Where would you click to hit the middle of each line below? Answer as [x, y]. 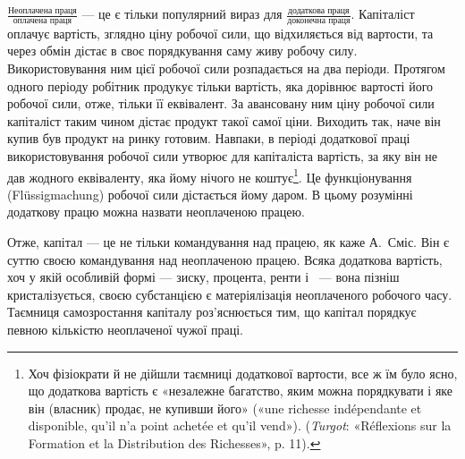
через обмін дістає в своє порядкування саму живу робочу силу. [182, 51]
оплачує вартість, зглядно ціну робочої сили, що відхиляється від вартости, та [220, 33]
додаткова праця [319, 10]
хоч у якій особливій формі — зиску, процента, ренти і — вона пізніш [203, 277]
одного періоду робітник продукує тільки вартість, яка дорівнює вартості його [220, 85]
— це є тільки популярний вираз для [182, 13]
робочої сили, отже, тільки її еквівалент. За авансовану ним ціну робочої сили [221, 103]
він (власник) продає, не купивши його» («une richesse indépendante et [225, 408]
